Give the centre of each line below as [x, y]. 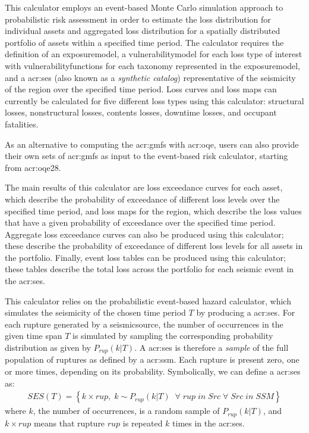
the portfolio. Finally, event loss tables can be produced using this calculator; [145, 257]
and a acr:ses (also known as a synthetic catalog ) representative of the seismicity [150, 77]
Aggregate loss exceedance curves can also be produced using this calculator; [144, 234]
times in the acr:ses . [209, 423]
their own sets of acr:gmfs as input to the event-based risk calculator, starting [146, 156]
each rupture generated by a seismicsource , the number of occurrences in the [144, 324]
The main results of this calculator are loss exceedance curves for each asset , [144, 187]
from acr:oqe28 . [33, 167]
